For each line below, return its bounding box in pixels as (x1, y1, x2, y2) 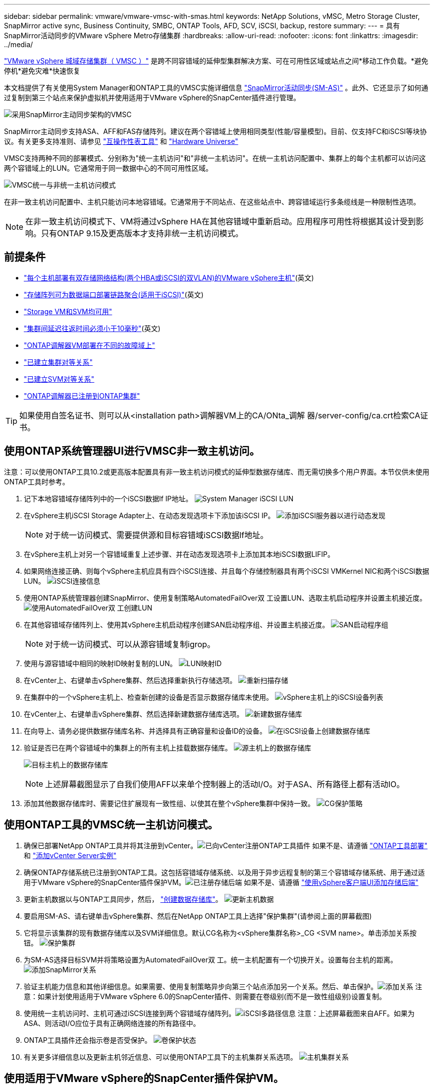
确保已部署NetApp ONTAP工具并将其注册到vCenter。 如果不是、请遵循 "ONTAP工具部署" (24, 841, 428, 850)
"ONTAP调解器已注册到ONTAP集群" (24, 391, 140, 400)
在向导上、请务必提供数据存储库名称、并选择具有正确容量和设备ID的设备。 (24, 726, 267, 735)
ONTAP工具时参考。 (4, 477, 69, 486)
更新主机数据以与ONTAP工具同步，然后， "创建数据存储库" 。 (24, 894, 222, 903)
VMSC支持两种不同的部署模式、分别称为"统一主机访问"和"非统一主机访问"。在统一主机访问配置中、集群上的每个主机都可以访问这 (4, 154, 426, 162)
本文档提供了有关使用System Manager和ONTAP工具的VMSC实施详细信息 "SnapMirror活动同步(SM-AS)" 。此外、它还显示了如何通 (4, 83, 429, 92)
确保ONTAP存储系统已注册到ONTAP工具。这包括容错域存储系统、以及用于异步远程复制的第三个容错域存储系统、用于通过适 (24, 868, 425, 877)
